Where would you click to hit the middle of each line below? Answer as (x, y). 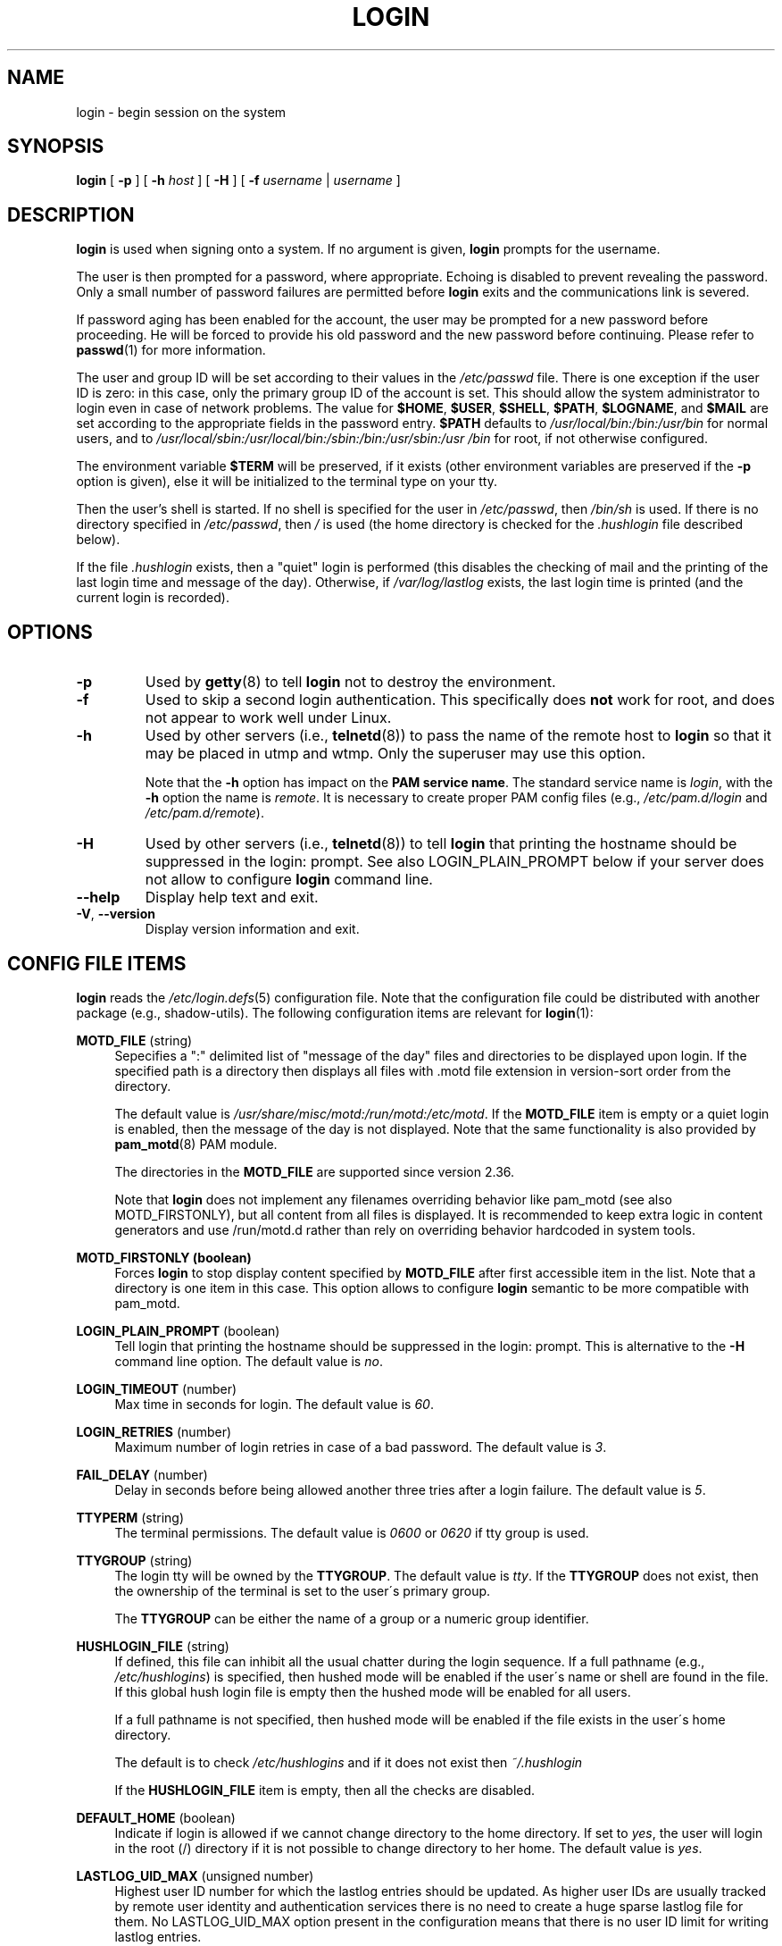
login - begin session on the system (181, 112)
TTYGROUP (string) (134, 1560)
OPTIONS (50, 632)
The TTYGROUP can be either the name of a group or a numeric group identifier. (352, 1618)
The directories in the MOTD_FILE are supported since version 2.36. (315, 1171)
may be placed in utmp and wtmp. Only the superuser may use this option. (395, 754)
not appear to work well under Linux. (268, 718)
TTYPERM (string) (130, 1517)
